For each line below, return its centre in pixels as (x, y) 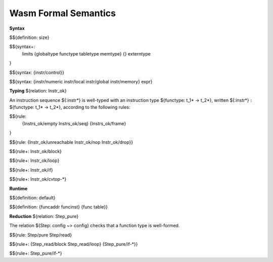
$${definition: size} (29, 37)
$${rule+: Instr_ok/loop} (34, 161)
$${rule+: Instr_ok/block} (36, 151)
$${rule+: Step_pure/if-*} (36, 253)
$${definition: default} (32, 197)
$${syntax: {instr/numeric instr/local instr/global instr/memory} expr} (81, 81)
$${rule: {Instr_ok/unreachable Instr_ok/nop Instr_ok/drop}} (71, 142)
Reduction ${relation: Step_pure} (44, 216)
